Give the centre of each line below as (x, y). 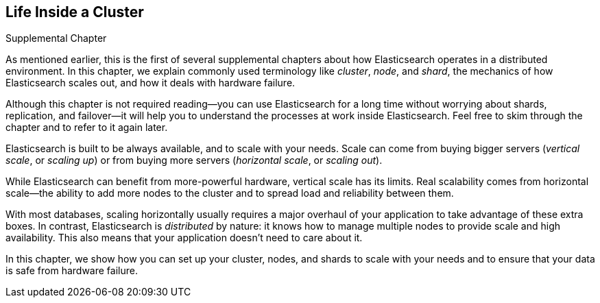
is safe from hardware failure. (72, 271)
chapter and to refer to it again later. (87, 128)
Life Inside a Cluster (75, 12)
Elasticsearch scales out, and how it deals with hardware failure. (151, 83)
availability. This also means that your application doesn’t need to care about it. (184, 238)
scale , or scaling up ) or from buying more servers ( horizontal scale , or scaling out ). (194, 160)
